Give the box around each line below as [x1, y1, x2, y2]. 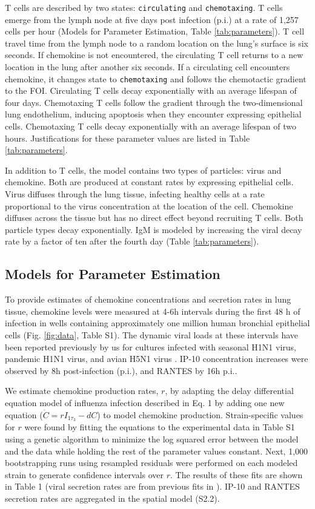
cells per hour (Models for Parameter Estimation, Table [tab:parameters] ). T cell [5, 25, 305, 38]
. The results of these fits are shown [170, 468, 303, 481]
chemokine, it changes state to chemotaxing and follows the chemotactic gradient [5, 72, 307, 85]
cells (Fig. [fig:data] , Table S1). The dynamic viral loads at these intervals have [5, 328, 298, 341]
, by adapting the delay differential [165, 384, 294, 397]
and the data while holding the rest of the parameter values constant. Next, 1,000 [5, 444, 308, 457]
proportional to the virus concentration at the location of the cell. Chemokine [5, 199, 293, 212]
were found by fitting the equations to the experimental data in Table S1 [24, 421, 295, 433]
